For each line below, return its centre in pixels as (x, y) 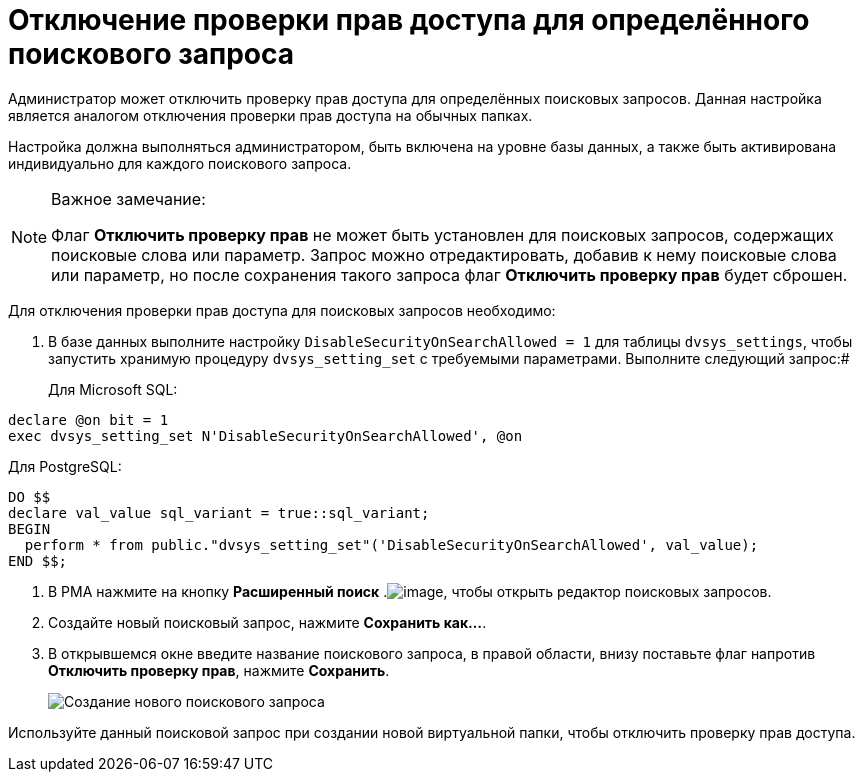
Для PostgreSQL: (65, 466)
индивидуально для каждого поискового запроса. (180, 163)
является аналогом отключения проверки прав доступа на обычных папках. (270, 115)
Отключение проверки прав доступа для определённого (409, 20)
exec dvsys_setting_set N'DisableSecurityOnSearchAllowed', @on (265, 435)
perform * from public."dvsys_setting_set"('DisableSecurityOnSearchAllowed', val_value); (391, 544)
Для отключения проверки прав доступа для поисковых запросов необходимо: (282, 310)
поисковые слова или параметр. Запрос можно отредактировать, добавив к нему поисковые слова (444, 254)
